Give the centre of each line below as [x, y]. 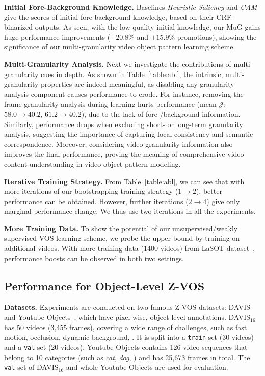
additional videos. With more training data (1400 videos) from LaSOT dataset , [130, 248]
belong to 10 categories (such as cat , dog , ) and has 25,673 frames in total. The [127, 357]
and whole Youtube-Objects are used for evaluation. [147, 367]
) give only [223, 201]
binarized [19, 27]
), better [209, 191]
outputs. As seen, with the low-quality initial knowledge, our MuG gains [148, 27]
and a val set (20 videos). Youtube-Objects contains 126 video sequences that [126, 347]
